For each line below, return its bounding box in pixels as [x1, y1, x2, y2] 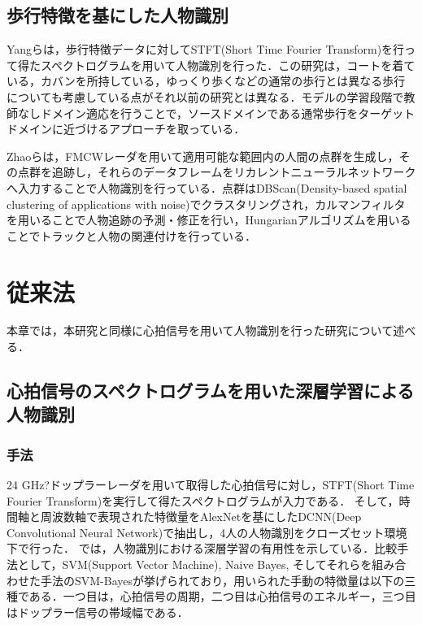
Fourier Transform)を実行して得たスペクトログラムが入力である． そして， [7, 492, 399, 509]
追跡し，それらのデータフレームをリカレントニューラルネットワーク [51, 163, 416, 180]
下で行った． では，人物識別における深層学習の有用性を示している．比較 [7, 540, 398, 557]
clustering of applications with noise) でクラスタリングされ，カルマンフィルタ [7, 195, 406, 212]
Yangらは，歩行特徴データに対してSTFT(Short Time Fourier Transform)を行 [7, 41, 405, 58]
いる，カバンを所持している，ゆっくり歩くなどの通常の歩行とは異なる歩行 [7, 72, 406, 89]
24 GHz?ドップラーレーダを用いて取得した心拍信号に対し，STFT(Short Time [7, 476, 415, 493]
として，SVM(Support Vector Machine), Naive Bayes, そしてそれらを [17, 556, 372, 572]
